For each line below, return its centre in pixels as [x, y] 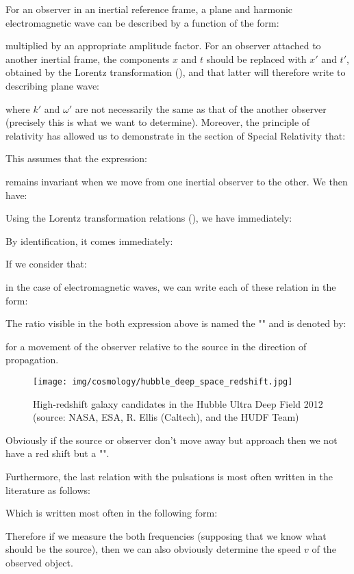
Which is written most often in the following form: [112, 513]
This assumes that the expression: [76, 158]
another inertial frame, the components [88, 58]
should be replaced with [256, 58]
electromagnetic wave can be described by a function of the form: [142, 22]
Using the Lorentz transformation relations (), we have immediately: [149, 218]
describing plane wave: [53, 85]
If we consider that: [46, 264]
